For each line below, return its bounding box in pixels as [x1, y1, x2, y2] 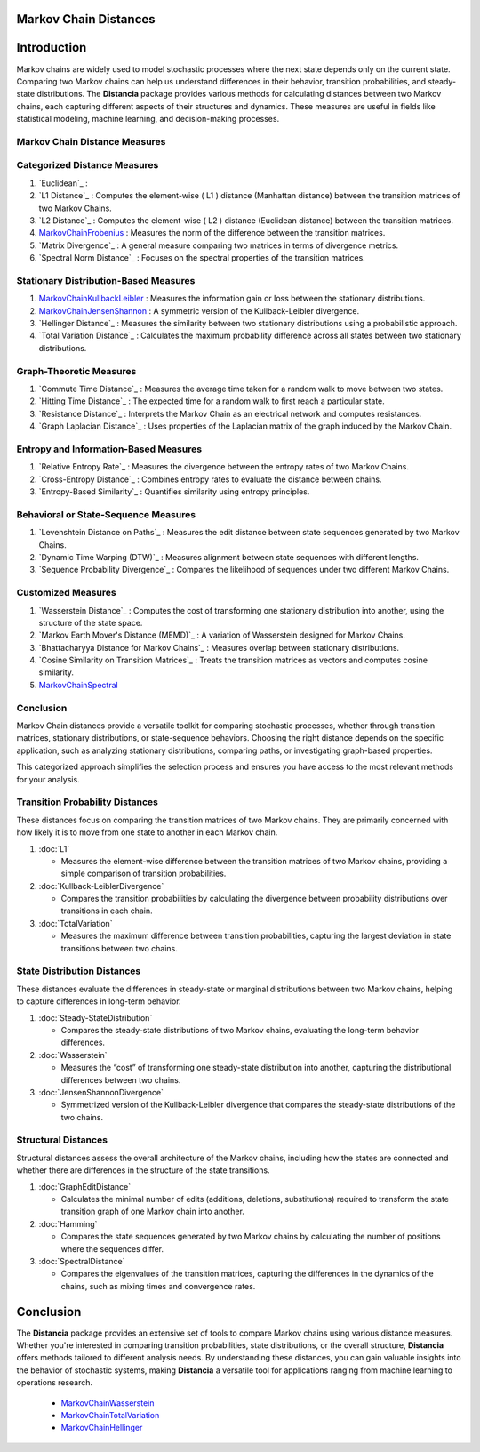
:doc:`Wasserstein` [38, 1049, 108, 1060]
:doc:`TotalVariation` [38, 918, 113, 928]
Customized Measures [16, 587, 116, 599]
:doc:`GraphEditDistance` [38, 1181, 132, 1191]
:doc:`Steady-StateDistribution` [38, 1012, 153, 1023]
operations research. [16, 1377, 93, 1388]
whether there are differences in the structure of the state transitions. [16, 1165, 270, 1175]
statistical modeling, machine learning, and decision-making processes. [16, 114, 280, 124]
